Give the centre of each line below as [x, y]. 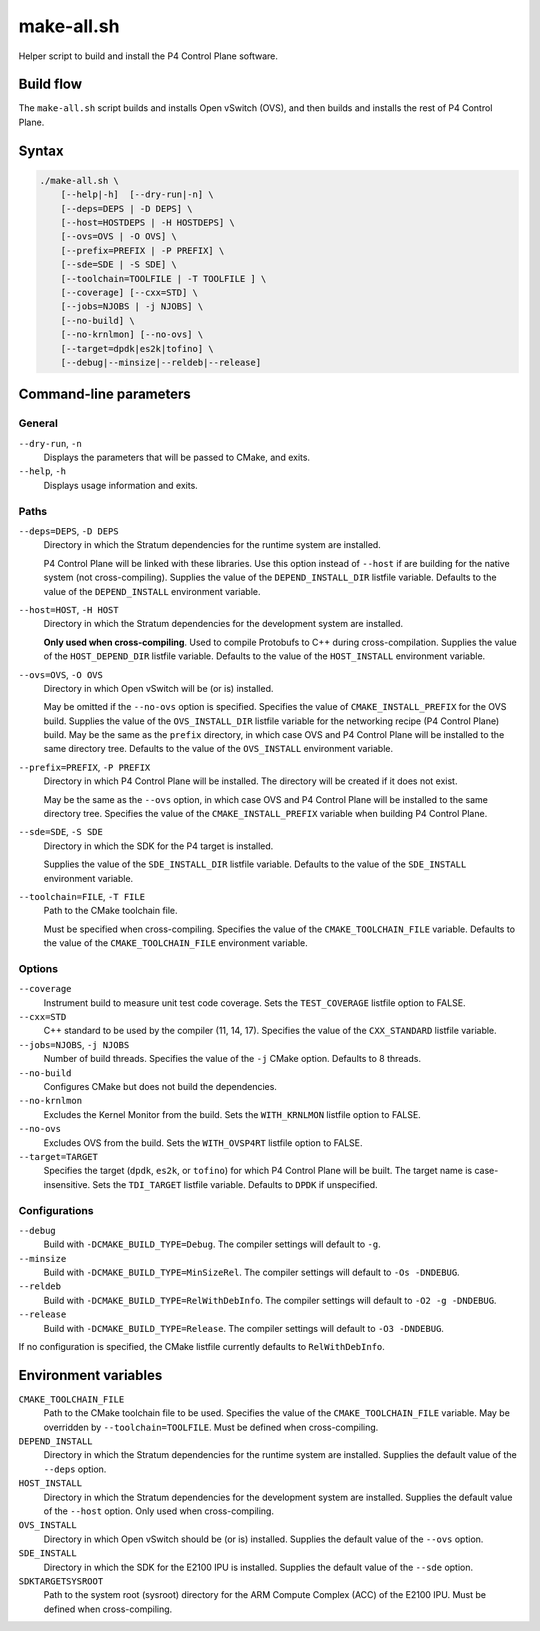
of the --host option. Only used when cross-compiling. [159, 1511]
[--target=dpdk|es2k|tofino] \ [137, 348]
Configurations [56, 1210]
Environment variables [90, 1375]
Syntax [41, 150]
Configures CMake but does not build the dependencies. [160, 1087]
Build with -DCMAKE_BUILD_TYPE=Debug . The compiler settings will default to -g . [212, 1244]
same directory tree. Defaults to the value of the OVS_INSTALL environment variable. [218, 749]
